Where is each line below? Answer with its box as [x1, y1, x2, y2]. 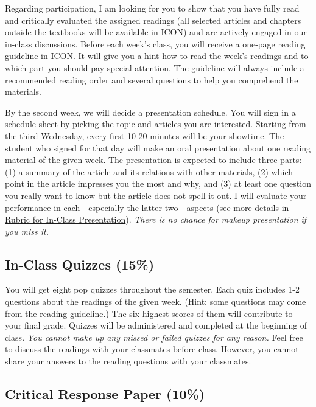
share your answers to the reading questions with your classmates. [5, 355, 251, 367]
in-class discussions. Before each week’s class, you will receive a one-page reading [5, 37, 306, 50]
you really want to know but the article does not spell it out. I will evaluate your [5, 189, 307, 201]
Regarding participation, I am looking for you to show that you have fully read [5, 2, 300, 14]
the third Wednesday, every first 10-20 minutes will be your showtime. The [5, 129, 284, 142]
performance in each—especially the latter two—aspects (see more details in [5, 201, 289, 214]
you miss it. [5, 224, 49, 237]
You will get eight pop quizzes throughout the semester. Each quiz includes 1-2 [5, 283, 300, 296]
